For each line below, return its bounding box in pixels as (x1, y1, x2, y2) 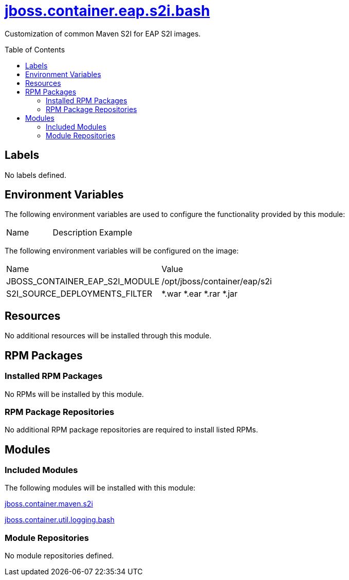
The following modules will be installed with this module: (5, 483, 196, 493)
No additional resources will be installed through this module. (5, 331, 212, 340)
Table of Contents (5, 45, 65, 54)
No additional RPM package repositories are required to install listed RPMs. (5, 425, 259, 434)
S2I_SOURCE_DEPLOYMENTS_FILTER (6, 288, 153, 299)
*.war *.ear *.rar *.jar (161, 288, 238, 299)
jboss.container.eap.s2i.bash (5, 2, 210, 20)
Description (52, 227, 97, 238)
